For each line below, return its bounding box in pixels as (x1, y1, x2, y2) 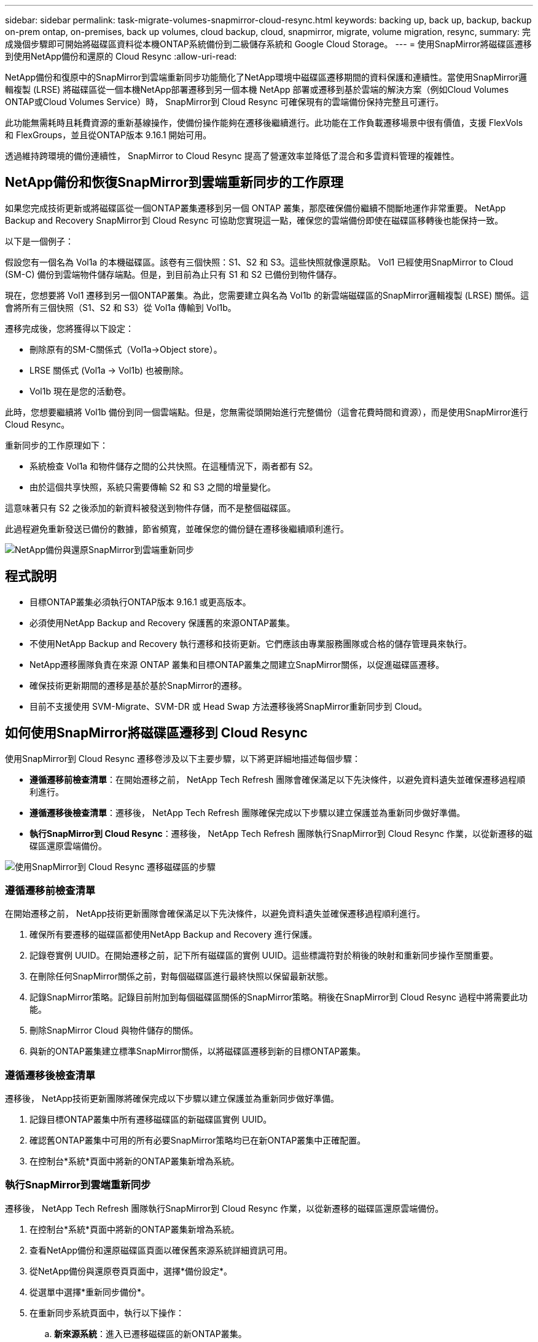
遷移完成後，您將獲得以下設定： (5, 323, 134, 334)
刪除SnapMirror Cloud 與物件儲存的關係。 (29, 1025, 198, 1036)
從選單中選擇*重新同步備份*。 (29, 1286, 150, 1297)
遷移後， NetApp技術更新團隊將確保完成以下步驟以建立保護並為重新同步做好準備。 (5, 1093, 340, 1104)
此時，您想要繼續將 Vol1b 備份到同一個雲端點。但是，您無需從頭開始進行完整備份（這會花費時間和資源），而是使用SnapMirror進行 (5, 406, 528, 417)
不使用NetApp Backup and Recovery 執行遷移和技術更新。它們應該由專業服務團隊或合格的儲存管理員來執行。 (29, 638, 472, 649)
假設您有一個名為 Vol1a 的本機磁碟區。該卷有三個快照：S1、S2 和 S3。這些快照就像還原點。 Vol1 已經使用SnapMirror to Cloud (5, 256, 513, 267)
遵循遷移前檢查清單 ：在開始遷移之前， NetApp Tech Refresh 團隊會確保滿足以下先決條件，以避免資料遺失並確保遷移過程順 (29, 774, 526, 785)
